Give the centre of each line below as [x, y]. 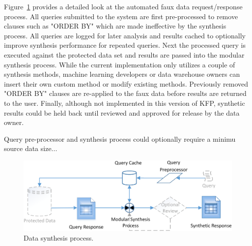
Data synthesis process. [59, 238]
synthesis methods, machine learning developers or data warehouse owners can [122, 74]
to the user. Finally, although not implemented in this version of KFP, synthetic [125, 103]
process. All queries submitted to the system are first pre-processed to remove [121, 16]
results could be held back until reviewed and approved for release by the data [122, 112]
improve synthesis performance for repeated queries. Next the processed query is [125, 45]
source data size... [31, 148]
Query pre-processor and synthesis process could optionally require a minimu [120, 138]
